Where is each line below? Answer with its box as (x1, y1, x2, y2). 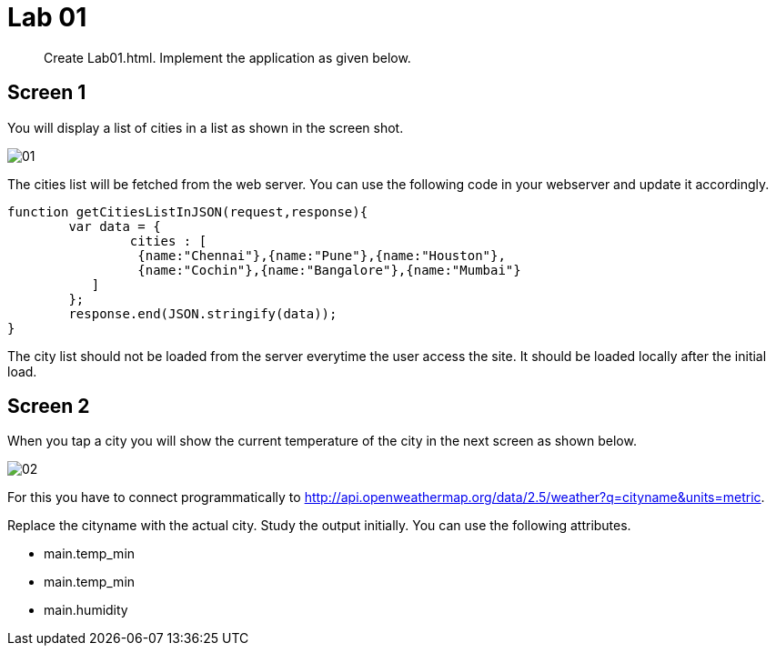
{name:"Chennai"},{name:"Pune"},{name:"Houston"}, (137, 247, 506, 263)
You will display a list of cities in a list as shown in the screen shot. (7, 119, 404, 136)
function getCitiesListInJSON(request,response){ (7, 204, 368, 219)
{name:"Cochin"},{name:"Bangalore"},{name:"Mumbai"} (137, 262, 521, 277)
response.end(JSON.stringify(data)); (68, 306, 338, 321)
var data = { (68, 218, 161, 234)
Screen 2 (7, 395, 90, 418)
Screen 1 (7, 81, 86, 105)
